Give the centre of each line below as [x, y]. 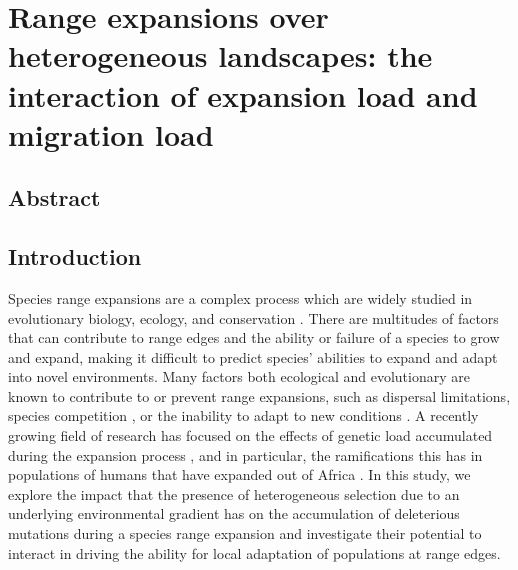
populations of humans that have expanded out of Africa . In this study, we [239, 474]
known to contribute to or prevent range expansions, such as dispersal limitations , [259, 395]
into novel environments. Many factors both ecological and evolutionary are [239, 376]
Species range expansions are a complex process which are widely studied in [240, 297]
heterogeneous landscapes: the [220, 55]
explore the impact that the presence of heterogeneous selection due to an [234, 493]
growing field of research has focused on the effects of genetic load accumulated [250, 435]
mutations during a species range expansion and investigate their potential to [245, 533]
